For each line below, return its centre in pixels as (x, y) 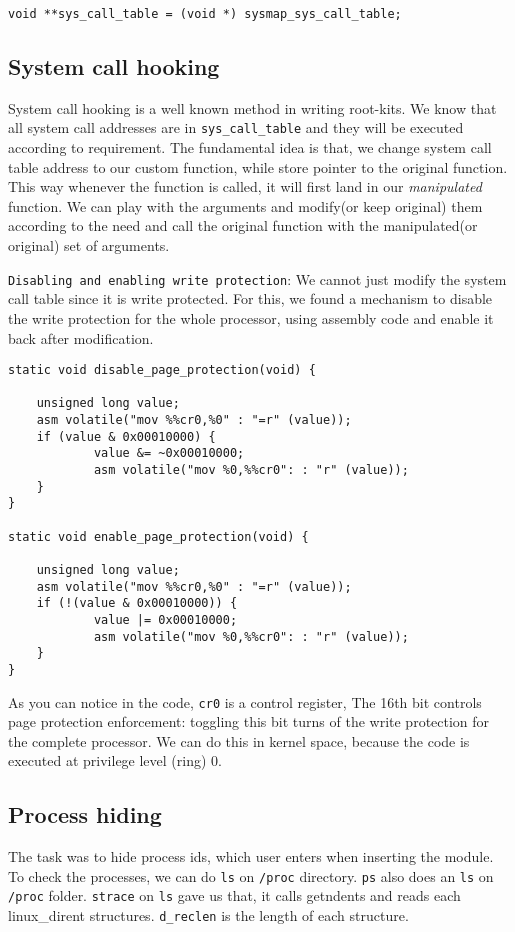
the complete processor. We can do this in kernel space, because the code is (239, 740)
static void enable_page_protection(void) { (158, 536)
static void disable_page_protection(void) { (162, 370)
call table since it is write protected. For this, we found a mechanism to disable (250, 298)
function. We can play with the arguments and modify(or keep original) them (245, 205)
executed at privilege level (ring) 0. (115, 760)
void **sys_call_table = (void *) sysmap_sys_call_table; (205, 14)
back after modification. (81, 337)
